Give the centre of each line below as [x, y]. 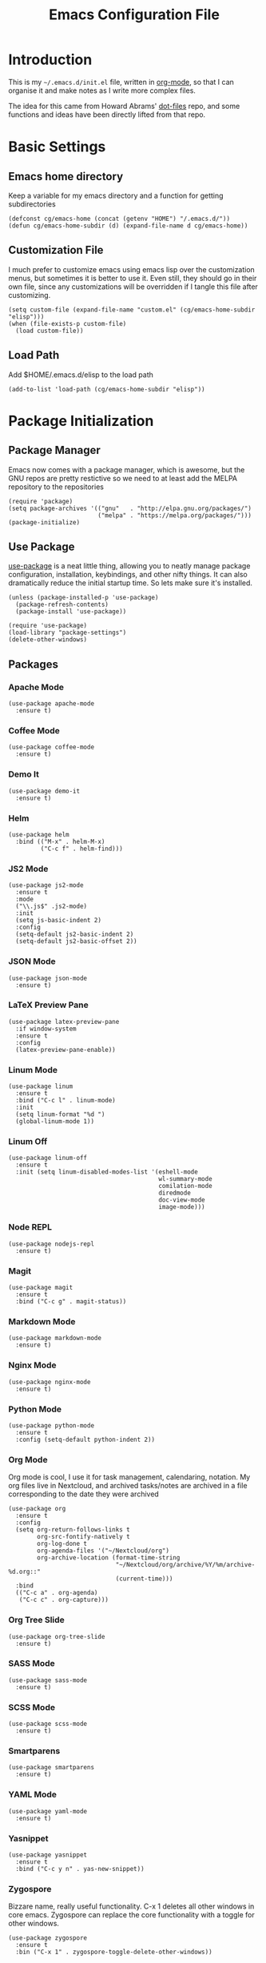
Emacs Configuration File [134, 15]
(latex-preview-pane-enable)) [66, 1050]
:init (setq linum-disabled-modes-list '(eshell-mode [107, 1172]
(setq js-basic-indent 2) [59, 921]
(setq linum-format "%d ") [60, 1114]
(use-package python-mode [51, 1425]
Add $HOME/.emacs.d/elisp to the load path [81, 375]
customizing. [30, 295]
